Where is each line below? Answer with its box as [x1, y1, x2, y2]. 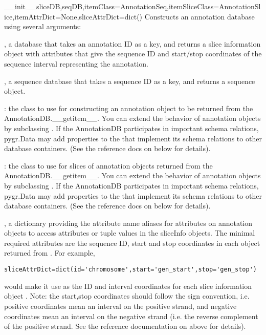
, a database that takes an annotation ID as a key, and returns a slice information [4, 38, 261, 49]
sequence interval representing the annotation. [4, 58, 148, 69]
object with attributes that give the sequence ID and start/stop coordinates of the [4, 48, 262, 59]
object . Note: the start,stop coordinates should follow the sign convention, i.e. [4, 290, 250, 301]
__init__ [4, 1, 37, 11]
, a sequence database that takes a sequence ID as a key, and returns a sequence [4, 75, 255, 86]
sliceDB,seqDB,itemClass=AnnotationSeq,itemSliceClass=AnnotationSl [36, 1, 261, 11]
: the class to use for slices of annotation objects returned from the [4, 160, 213, 171]
